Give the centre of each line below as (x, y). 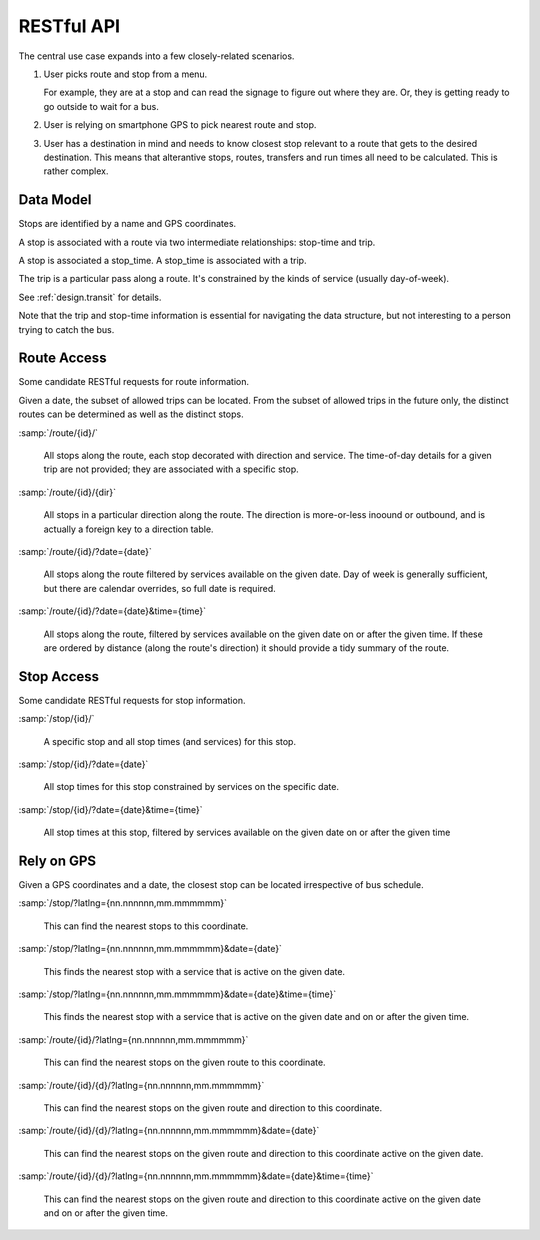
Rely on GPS (57, 860)
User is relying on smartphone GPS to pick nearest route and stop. (180, 125)
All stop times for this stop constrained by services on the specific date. (191, 787)
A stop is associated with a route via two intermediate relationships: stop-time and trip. (197, 242)
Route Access (62, 358)
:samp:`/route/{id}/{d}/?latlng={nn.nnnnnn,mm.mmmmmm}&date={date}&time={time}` (196, 1176)
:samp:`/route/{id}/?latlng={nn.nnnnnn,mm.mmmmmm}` (133, 1039)
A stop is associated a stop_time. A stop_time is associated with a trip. (162, 260)
